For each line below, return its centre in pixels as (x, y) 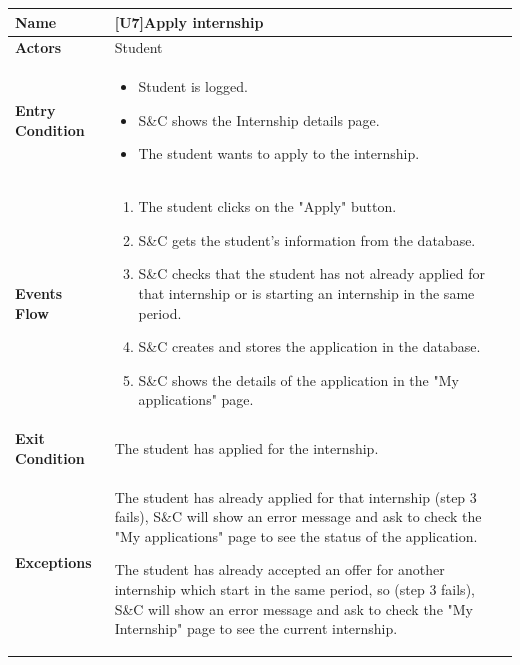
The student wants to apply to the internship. (279, 153)
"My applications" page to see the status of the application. (296, 535)
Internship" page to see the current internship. (256, 628)
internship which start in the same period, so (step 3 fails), (294, 589)
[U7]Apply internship (189, 21)
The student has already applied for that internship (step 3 (295, 496)
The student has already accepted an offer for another (279, 569)
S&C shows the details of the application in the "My (298, 379)
